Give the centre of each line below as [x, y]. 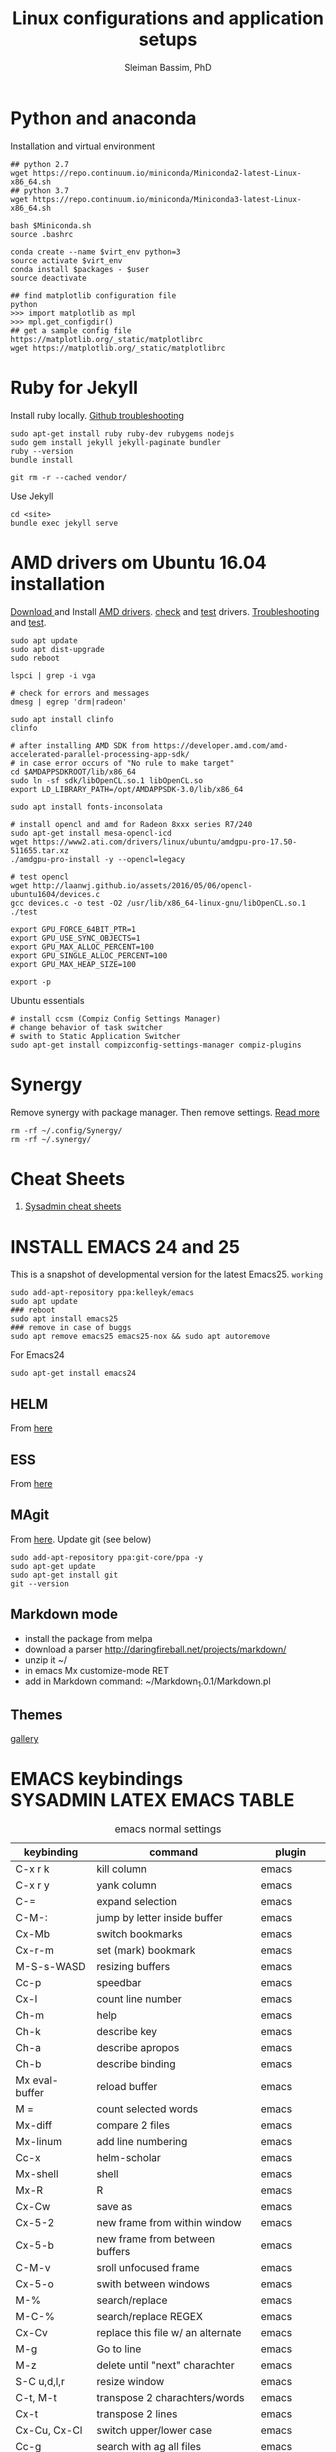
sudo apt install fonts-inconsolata [86, 807]
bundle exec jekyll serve [64, 523]
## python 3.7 [40, 190]
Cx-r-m [35, 1950]
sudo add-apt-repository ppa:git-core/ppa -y [106, 1557]
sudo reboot [35, 658]
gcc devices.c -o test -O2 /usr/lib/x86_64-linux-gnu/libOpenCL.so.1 [158, 903]
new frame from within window [169, 2223]
